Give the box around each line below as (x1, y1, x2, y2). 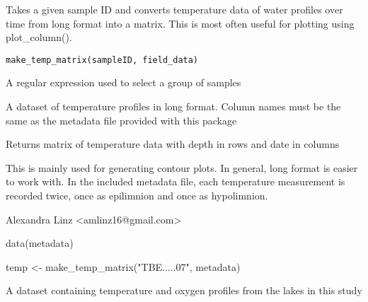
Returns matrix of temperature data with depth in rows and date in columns (6, 137, 340, 151)
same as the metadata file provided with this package (6, 112, 237, 127)
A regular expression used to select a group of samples (6, 75, 241, 90)
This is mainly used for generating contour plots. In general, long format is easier (6, 160, 358, 175)
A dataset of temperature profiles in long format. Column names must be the (6, 99, 341, 114)
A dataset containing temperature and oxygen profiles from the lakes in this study (6, 283, 362, 298)
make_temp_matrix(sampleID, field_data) (6, 54, 199, 65)
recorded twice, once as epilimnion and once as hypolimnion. (6, 188, 268, 202)
